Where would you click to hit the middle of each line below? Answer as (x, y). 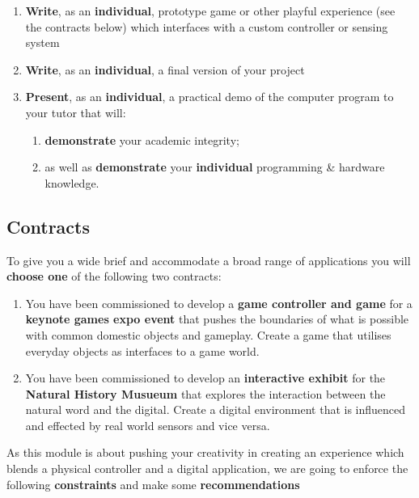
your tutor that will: (76, 112)
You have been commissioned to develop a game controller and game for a (219, 303)
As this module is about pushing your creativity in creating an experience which (205, 452)
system (42, 42)
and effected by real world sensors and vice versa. (148, 425)
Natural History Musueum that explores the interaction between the (205, 393)
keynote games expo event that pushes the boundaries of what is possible (217, 319)
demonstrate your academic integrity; (142, 139)
